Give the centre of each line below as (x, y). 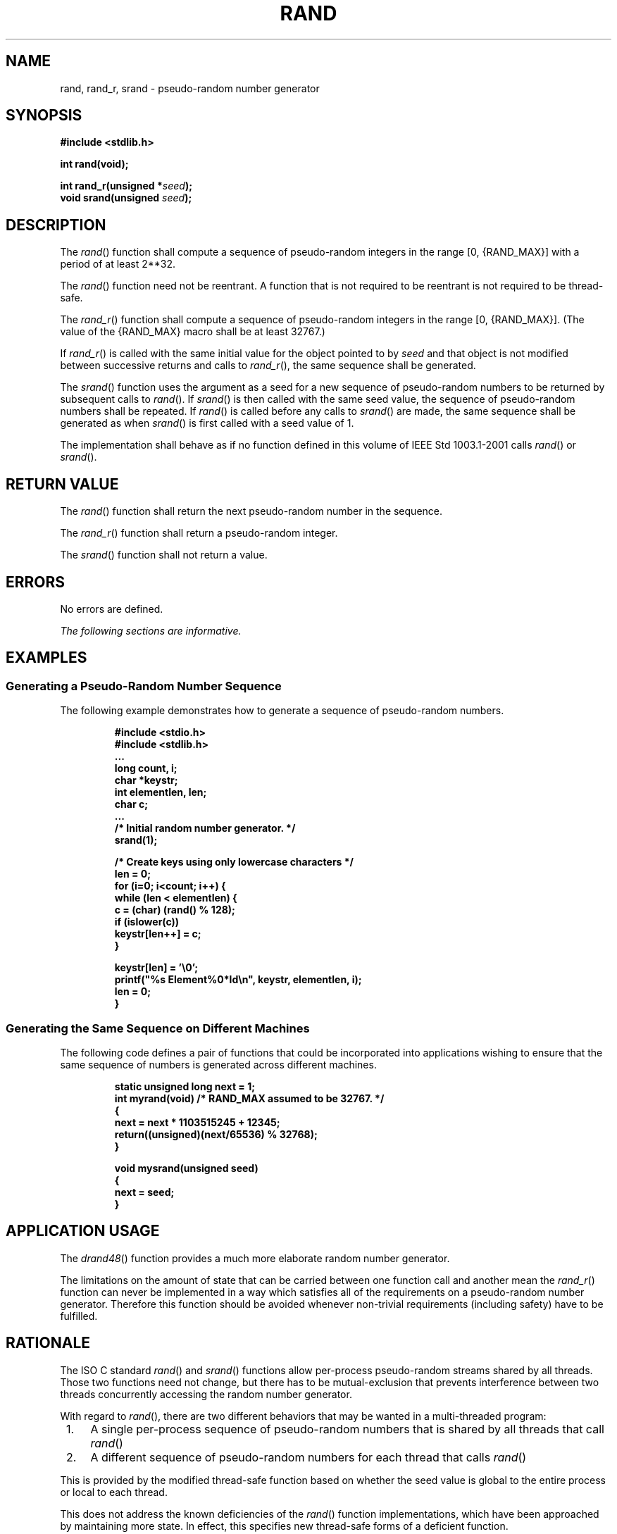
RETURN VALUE (62, 484)
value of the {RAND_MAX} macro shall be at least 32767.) (193, 332)
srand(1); (136, 840)
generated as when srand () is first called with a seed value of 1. (207, 423)
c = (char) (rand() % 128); (175, 910)
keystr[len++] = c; (158, 934)
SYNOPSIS (44, 116)
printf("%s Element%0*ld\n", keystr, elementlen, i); (238, 980)
